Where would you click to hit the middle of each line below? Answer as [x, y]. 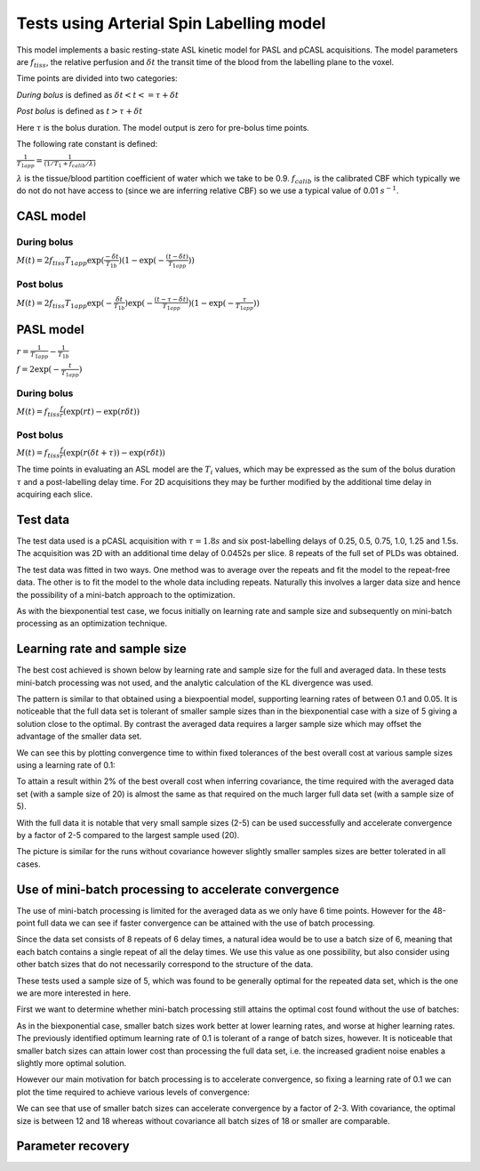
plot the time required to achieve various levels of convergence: [133, 1092]
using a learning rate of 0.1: [66, 765]
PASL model [50, 329]
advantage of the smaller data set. [79, 736]
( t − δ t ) [177, 257]
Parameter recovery [73, 1147]
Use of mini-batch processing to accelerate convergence [178, 889]
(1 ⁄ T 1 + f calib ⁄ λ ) [70, 165]
